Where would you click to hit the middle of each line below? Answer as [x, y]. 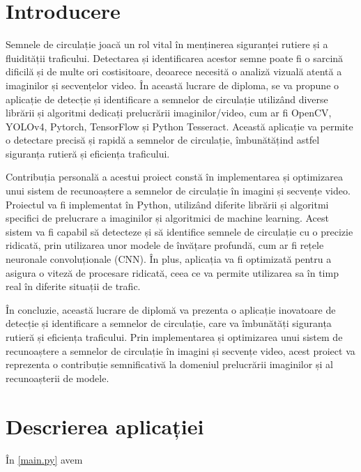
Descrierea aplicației [105, 426]
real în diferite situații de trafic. [73, 286]
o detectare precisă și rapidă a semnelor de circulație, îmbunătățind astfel [163, 140]
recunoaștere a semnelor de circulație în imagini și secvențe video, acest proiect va [180, 350]
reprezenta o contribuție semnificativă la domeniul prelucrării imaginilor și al [169, 364]
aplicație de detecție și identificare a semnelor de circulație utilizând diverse [167, 99]
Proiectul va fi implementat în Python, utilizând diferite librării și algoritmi [167, 204]
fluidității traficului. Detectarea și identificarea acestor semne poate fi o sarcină [175, 58]
